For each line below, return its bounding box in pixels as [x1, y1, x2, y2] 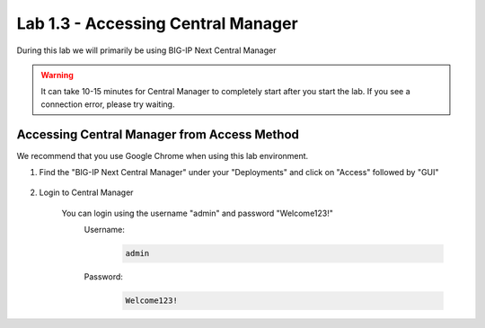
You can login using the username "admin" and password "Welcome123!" [61, 208, 334, 218]
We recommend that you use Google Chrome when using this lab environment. [16, 150, 309, 161]
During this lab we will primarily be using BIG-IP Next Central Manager [16, 45, 277, 56]
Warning [40, 69, 74, 80]
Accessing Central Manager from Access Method [16, 127, 300, 142]
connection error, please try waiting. [40, 99, 175, 110]
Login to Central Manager [39, 187, 134, 198]
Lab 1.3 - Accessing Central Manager [16, 13, 298, 33]
